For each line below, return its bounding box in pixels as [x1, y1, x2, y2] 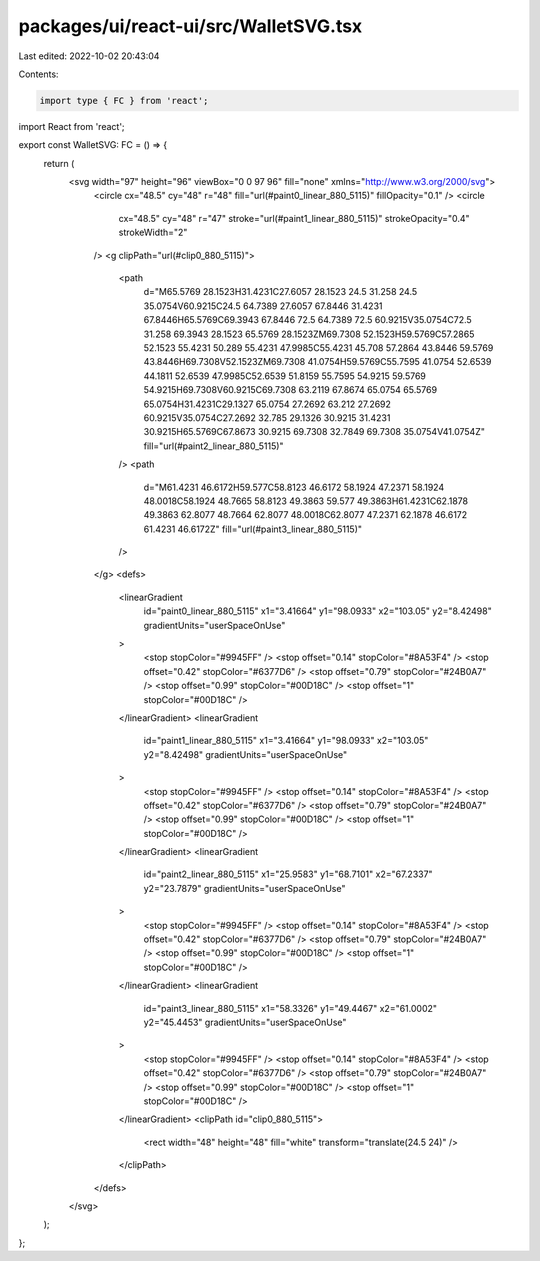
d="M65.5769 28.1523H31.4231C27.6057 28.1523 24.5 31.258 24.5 [143, 286, 418, 298]
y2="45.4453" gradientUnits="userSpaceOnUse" [143, 1016, 347, 1028]
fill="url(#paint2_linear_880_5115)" [143, 440, 284, 452]
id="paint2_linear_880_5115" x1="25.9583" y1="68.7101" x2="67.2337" [143, 868, 434, 880]
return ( [43, 157, 75, 169]
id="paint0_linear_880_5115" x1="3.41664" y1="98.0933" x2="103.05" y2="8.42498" [143, 605, 492, 617]
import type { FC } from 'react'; [39, 95, 209, 106]
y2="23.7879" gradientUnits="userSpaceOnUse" [143, 882, 346, 894]
